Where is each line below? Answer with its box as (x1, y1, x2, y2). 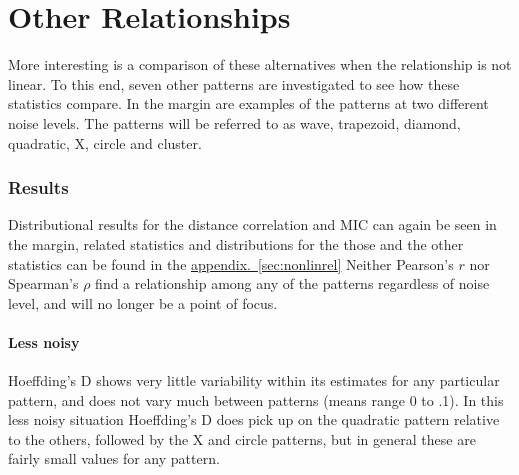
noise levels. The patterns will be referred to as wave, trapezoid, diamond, (8, 112, 461, 133)
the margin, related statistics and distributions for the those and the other (8, 233, 464, 254)
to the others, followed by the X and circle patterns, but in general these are (8, 428, 476, 449)
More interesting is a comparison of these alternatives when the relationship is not (8, 54, 512, 75)
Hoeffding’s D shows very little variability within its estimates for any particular (8, 370, 500, 391)
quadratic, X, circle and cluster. (8, 132, 202, 153)
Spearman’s (8, 273, 79, 294)
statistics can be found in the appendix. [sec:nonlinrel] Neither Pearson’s (8, 253, 454, 274)
